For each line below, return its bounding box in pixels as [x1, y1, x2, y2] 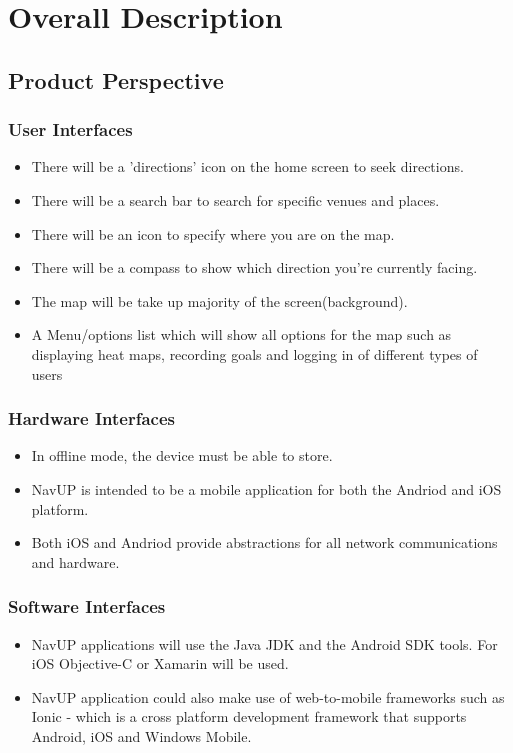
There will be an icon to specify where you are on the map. [31, 223, 395, 244]
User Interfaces [8, 117, 133, 142]
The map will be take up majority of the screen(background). [31, 290, 408, 311]
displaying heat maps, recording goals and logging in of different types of [31, 343, 478, 364]
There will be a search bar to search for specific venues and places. [31, 189, 440, 210]
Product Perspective [8, 64, 224, 95]
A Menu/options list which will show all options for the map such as [31, 324, 452, 345]
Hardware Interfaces [8, 406, 175, 431]
